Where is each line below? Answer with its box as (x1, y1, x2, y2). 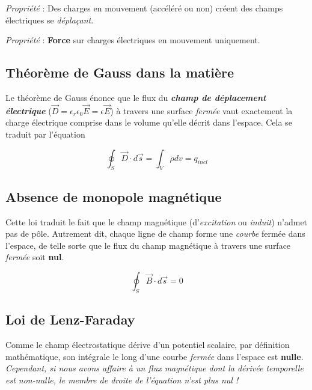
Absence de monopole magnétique (5, 187, 222, 206)
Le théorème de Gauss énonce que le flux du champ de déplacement (5, 91, 266, 103)
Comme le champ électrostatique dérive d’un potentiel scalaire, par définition (5, 338, 290, 350)
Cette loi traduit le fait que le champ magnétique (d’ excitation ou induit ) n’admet (5, 215, 308, 228)
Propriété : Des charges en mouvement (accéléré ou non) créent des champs (5, 2, 283, 14)
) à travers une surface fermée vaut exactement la (110, 104, 293, 117)
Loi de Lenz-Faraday (5, 310, 135, 329)
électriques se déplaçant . (5, 13, 94, 26)
